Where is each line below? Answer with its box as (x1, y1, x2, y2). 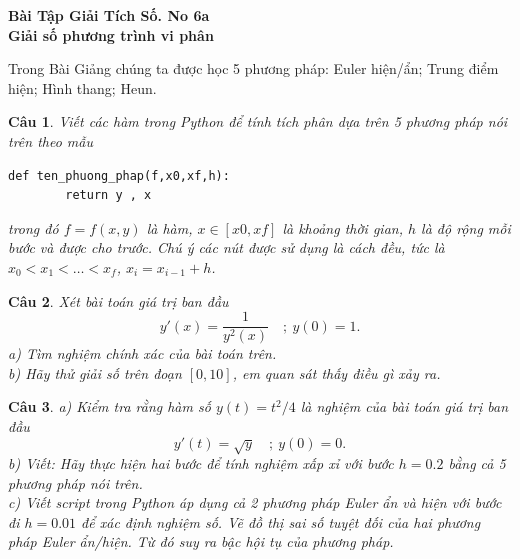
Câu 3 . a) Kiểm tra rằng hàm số (8, 396, 211, 417)
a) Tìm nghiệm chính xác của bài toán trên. (8, 343, 277, 364)
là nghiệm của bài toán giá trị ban (300, 396, 509, 417)
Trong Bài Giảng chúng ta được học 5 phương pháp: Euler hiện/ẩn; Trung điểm (8, 58, 499, 79)
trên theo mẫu (8, 130, 93, 151)
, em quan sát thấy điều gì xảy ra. (232, 362, 441, 383)
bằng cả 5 (448, 452, 506, 473)
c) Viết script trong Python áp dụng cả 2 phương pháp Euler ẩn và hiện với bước (8, 492, 502, 513)
